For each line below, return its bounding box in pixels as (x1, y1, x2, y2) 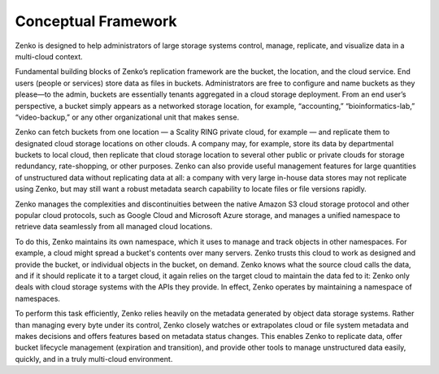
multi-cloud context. (15, 51, 83, 61)
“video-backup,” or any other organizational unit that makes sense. (15, 112, 240, 122)
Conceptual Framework (15, 12, 177, 30)
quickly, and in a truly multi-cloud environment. (15, 354, 173, 363)
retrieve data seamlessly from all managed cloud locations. (15, 222, 213, 232)
